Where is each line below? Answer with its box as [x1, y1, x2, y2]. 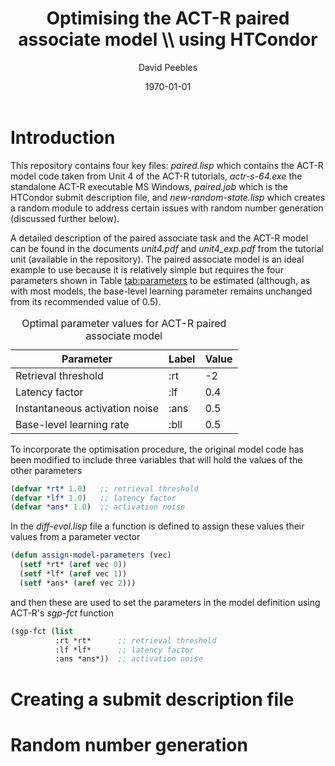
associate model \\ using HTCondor [18, 28, 318, 51]
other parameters [10, 464, 83, 476]
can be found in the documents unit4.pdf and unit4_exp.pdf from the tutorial [10, 242, 324, 254]
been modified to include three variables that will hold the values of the [10, 453, 303, 466]
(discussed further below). [10, 212, 120, 224]
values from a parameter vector [10, 531, 141, 543]
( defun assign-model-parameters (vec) [10, 550, 172, 561]
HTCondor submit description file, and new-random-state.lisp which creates [10, 191, 326, 203]
